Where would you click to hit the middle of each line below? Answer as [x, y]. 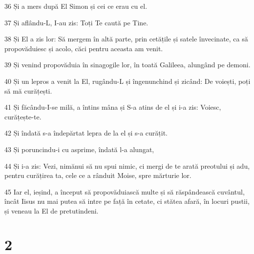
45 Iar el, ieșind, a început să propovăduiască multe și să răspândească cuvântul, [125, 191]
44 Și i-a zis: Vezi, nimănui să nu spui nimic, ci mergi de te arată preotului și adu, [127, 166]
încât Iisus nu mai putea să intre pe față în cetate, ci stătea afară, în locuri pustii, [127, 201]
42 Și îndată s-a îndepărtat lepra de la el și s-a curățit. [86, 133]
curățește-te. [23, 116]
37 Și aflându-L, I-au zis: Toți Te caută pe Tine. [76, 22]
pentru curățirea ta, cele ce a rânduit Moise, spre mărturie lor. [98, 175]
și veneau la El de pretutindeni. [52, 210]
